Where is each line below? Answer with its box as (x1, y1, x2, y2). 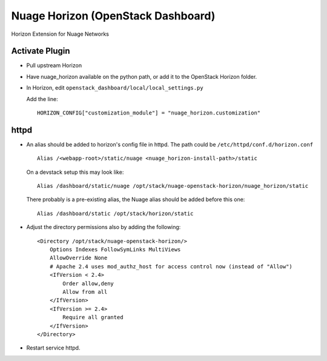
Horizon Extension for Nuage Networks (11, 30, 109, 38)
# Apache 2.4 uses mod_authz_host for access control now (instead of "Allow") (49, 263, 293, 270)
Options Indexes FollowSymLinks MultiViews (49, 246, 181, 253)
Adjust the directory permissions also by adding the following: (26, 224, 181, 231)
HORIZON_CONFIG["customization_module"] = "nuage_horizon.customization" (37, 110, 261, 116)
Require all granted (62, 314, 124, 321)
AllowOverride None (49, 254, 108, 262)
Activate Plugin (11, 46, 70, 56)
